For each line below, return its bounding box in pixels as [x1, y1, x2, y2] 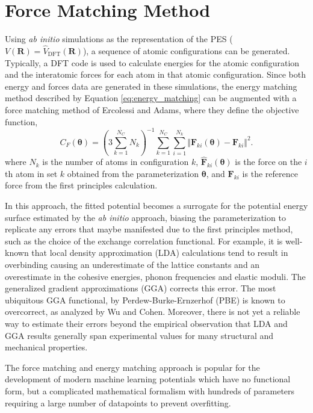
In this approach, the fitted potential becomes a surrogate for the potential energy [5, 199, 308, 212]
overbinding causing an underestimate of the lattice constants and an [5, 258, 260, 271]
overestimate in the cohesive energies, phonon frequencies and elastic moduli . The [5, 270, 306, 282]
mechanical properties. [5, 341, 88, 353]
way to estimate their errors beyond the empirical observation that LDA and [5, 317, 288, 329]
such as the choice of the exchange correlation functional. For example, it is [5, 234, 283, 247]
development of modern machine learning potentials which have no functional [5, 373, 291, 385]
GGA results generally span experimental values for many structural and [5, 329, 274, 341]
